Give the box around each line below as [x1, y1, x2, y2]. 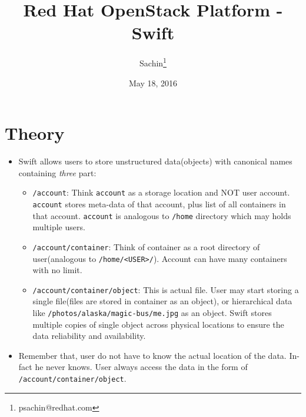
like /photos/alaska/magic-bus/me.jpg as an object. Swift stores [32, 307, 272, 318]
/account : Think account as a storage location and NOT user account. [32, 186, 290, 199]
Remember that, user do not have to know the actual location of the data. [18, 349, 287, 361]
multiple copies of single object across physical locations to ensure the [32, 318, 284, 330]
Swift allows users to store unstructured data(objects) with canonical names [18, 155, 292, 167]
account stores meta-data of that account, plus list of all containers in [32, 197, 286, 210]
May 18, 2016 [128, 76, 178, 89]
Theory [5, 121, 65, 145]
